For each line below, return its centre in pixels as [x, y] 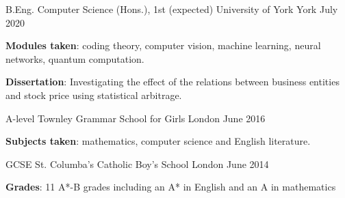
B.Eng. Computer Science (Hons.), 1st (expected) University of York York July [172, 9]
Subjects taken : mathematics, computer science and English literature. [158, 141]
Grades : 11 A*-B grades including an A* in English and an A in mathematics [171, 187]
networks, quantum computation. [75, 58]
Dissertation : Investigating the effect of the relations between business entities [172, 82]
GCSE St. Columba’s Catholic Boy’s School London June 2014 [137, 164]
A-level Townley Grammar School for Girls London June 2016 [136, 118]
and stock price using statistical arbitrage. [94, 95]
